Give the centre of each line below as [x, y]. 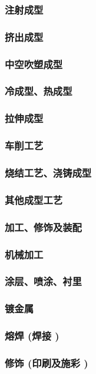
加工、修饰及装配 [43, 227]
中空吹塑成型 [34, 64]
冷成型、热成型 [39, 91]
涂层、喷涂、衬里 [43, 281]
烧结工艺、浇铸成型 [48, 172]
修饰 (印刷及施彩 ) [47, 362]
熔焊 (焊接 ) [32, 336]
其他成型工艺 [34, 199]
